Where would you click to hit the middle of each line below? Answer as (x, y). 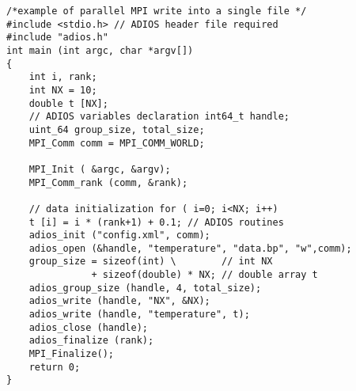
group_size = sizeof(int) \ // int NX (151, 262)
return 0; (55, 367)
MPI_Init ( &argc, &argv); (100, 169)
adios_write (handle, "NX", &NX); (119, 301)
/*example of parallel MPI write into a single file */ (157, 11)
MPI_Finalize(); (72, 354)
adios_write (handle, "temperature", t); (139, 315)
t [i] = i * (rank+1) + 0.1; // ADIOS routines (156, 222)
